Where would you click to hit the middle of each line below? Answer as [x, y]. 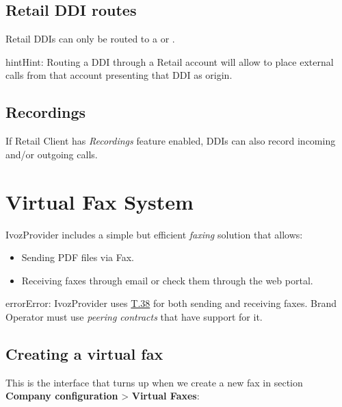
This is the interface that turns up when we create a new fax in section [154, 382]
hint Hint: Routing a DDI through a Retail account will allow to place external [170, 61]
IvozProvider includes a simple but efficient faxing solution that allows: [154, 234]
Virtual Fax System [100, 201]
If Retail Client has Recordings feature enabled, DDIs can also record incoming [171, 141]
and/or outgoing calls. [52, 154]
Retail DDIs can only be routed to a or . [90, 39]
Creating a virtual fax [84, 353]
